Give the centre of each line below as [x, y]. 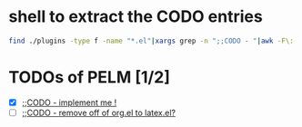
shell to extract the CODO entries [136, 17]
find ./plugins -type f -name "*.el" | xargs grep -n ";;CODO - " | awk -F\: [151, 41]
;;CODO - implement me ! [69, 103]
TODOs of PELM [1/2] [89, 77]
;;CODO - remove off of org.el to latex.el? [99, 112]
